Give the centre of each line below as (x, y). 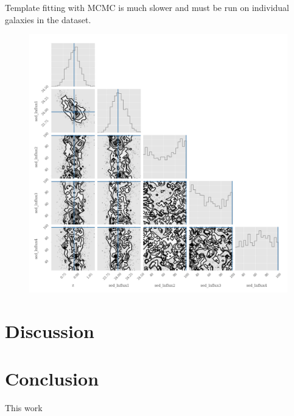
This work (24, 408)
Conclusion (52, 379)
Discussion (50, 330)
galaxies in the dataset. (48, 19)
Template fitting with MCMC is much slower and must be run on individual (147, 7)
